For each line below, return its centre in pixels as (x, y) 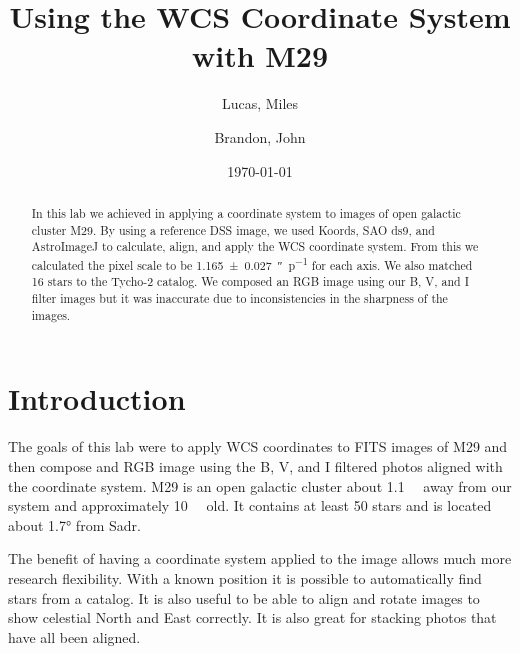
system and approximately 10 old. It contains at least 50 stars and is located (250, 505)
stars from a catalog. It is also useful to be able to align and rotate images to (244, 597)
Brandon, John (260, 136)
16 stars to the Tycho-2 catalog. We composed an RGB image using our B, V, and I (250, 281)
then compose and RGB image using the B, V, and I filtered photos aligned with (255, 465)
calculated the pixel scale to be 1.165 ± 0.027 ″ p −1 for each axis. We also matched (252, 263)
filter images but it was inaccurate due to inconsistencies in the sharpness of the (239, 298)
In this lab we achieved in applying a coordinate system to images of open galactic (246, 212)
